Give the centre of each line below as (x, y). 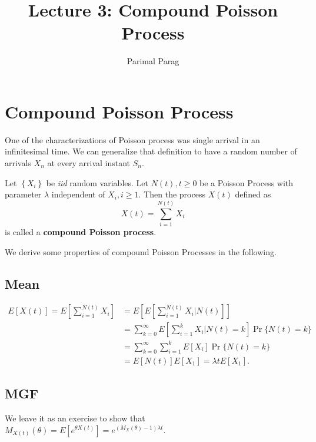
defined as (253, 194)
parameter (23, 194)
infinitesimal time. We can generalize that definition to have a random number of (151, 151)
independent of (78, 194)
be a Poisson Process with (247, 182)
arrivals (18, 163)
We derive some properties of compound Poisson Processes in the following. (141, 251)
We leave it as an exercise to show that (75, 418)
